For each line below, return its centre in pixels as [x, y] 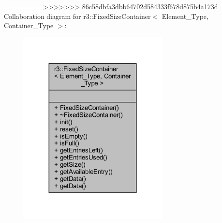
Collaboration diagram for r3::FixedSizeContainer [77, 16]
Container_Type [29, 25]
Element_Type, [185, 16]
